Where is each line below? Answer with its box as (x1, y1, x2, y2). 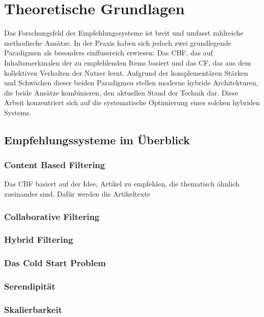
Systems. (4, 107, 31, 117)
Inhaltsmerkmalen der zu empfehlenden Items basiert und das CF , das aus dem (4, 57, 251, 68)
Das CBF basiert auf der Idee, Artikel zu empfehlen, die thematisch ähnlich (4, 178, 240, 189)
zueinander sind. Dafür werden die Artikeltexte (4, 188, 150, 199)
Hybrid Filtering (4, 233, 73, 246)
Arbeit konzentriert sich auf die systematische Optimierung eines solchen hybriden (4, 97, 260, 108)
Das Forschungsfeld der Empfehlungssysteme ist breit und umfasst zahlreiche (4, 27, 244, 38)
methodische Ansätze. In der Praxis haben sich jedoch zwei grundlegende (4, 37, 232, 48)
